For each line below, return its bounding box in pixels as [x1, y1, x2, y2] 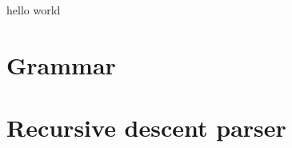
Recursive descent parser [6, 111, 286, 144]
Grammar [6, 48, 116, 81]
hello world [6, 2, 61, 18]
